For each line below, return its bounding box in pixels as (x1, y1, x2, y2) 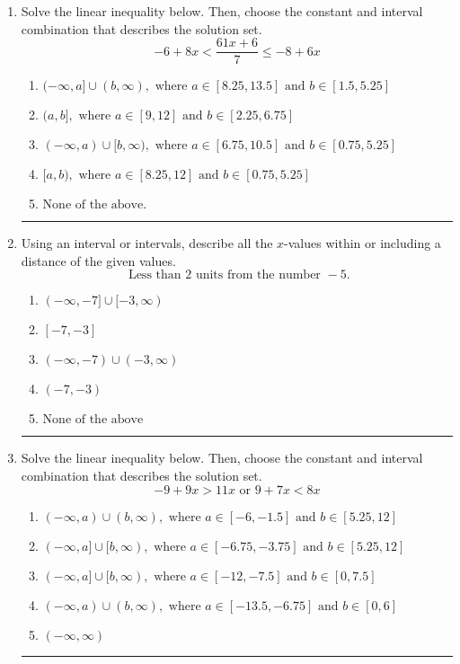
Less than (128, 269, 181, 282)
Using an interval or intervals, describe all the (21, 234, 273, 252)
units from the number (195, 269, 321, 282)
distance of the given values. (21, 251, 176, 270)
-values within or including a (284, 234, 441, 252)
